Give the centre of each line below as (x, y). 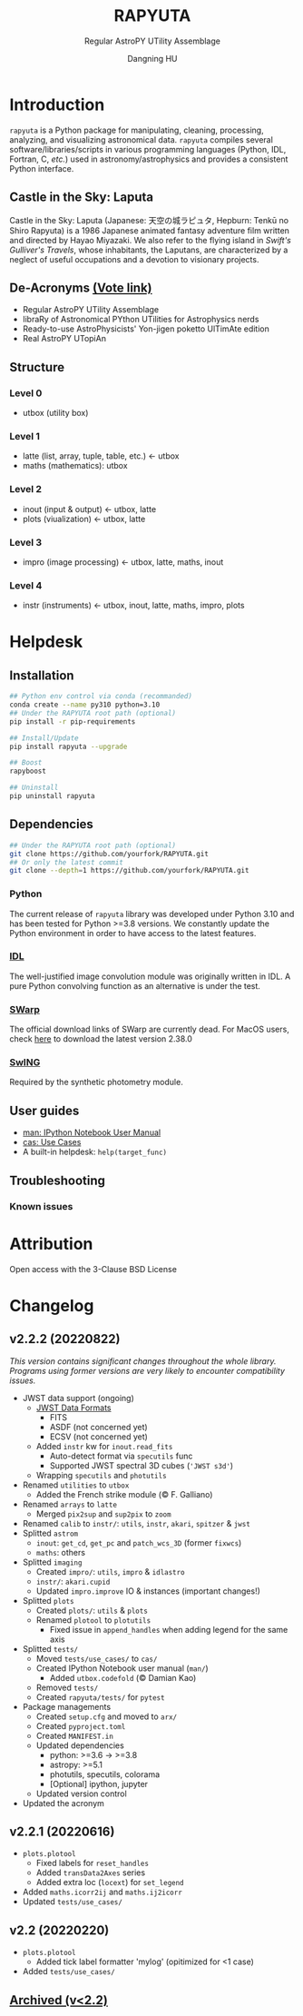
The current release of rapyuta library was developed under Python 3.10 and (152, 914)
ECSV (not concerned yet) (98, 1437)
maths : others (61, 1552)
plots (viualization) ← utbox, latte (84, 519)
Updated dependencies (80, 1745)
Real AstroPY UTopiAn (64, 339)
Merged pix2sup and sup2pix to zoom (103, 1514)
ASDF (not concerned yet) (98, 1427)
